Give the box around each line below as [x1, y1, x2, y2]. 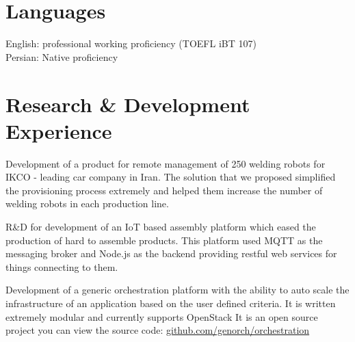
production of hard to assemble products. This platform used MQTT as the [5, 233, 323, 247]
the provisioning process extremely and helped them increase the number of [5, 183, 323, 197]
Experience [5, 116, 112, 144]
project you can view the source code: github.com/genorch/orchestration [5, 323, 310, 337]
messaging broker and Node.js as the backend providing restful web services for [5, 246, 337, 261]
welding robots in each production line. [5, 196, 169, 211]
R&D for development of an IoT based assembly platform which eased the [5, 220, 316, 233]
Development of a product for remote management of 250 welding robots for [5, 156, 326, 170]
